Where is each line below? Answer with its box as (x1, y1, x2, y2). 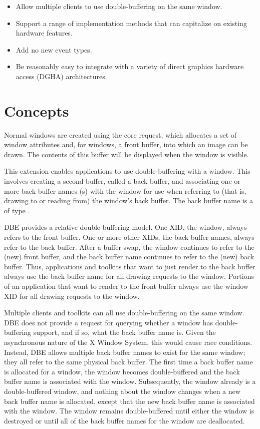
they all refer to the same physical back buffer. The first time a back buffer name (4, 356, 253, 367)
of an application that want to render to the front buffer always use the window (4, 281, 248, 291)
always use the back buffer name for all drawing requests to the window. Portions (4, 271, 254, 281)
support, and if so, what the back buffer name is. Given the (33, 327, 216, 337)
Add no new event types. (16, 44, 92, 55)
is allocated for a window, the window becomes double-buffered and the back (4, 366, 240, 376)
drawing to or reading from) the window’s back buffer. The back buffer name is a (4, 195, 253, 206)
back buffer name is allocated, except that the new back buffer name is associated (4, 395, 255, 406)
